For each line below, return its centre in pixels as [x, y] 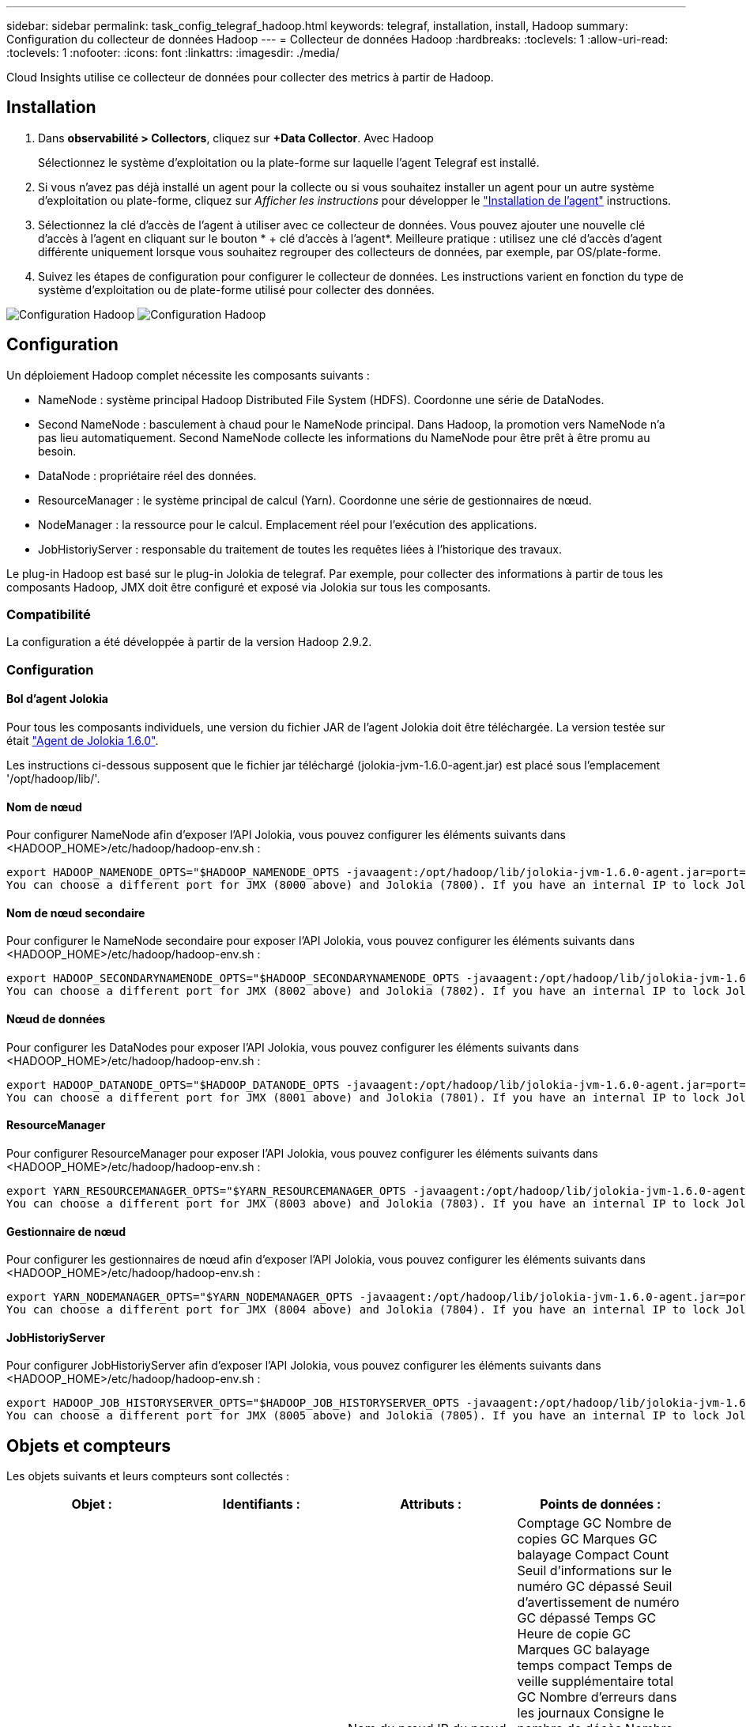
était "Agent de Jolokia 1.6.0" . [83, 741]
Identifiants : [261, 1504]
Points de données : [601, 1504]
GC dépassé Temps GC [587, 1618]
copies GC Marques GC [587, 1539]
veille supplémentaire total [595, 1682]
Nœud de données [56, 1019]
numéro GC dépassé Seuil [595, 1587]
